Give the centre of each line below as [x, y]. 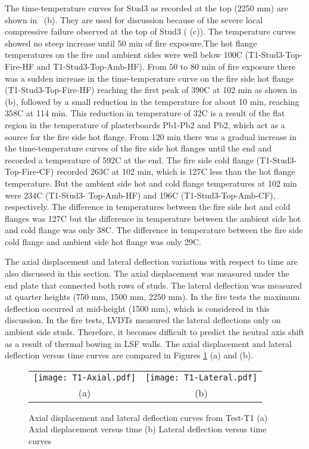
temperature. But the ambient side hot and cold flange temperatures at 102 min [151, 183]
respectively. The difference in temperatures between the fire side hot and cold [148, 207]
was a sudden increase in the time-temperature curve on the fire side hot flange [149, 78]
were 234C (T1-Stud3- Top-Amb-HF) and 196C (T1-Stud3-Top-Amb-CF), [140, 195]
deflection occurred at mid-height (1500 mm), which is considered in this [137, 308]
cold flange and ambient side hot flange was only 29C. [103, 241]
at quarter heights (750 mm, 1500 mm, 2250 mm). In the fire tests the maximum [152, 297]
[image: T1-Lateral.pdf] [201, 377]
